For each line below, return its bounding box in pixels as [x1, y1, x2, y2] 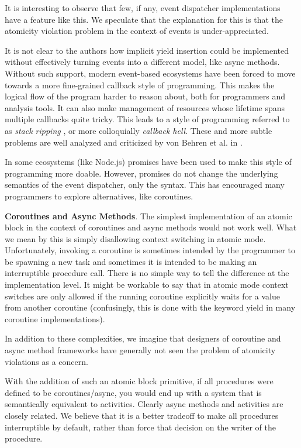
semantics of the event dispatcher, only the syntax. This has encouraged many [5, 178, 285, 191]
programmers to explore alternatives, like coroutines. [5, 189, 193, 202]
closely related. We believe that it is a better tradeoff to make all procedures [5, 409, 279, 421]
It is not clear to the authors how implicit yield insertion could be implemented [5, 44, 289, 56]
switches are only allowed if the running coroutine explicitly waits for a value [5, 290, 280, 302]
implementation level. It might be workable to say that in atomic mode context [5, 278, 289, 291]
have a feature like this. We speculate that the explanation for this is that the [5, 13, 283, 25]
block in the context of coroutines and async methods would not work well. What [5, 221, 297, 233]
